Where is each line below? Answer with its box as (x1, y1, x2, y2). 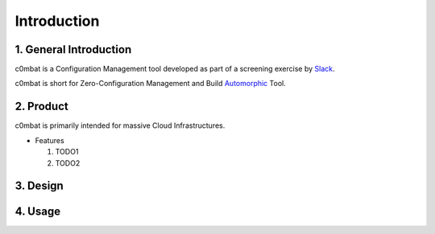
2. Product (14, 100, 68, 113)
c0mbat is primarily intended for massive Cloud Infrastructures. (14, 121, 226, 130)
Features (35, 135, 64, 145)
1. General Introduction (14, 43, 132, 56)
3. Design (14, 179, 64, 193)
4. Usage (14, 205, 60, 219)
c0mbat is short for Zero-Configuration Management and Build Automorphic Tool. (14, 79, 286, 88)
